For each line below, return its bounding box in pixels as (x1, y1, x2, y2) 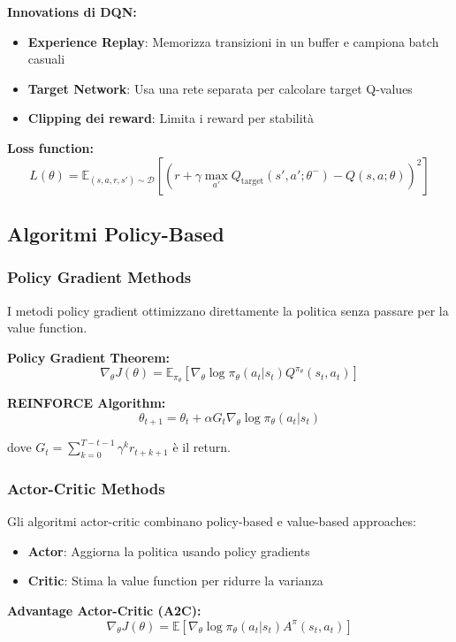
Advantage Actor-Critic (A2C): (7, 601, 201, 620)
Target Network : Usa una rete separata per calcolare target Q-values (27, 79, 413, 97)
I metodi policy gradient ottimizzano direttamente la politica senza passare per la (7, 301, 449, 319)
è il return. (172, 438, 231, 456)
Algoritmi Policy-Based (7, 219, 224, 247)
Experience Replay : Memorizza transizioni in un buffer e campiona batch (27, 32, 439, 50)
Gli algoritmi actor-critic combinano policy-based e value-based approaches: (7, 512, 416, 531)
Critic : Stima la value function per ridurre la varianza (27, 571, 323, 590)
